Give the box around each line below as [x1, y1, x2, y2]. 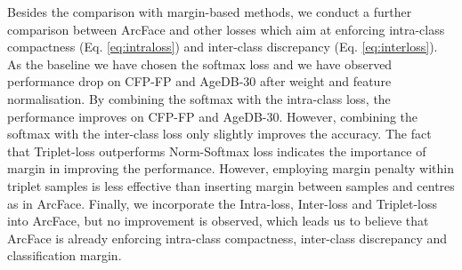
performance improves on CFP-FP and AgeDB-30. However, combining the [7, 107, 418, 125]
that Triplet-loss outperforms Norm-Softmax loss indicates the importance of [7, 141, 426, 160]
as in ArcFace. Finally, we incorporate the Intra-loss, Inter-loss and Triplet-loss [7, 194, 437, 212]
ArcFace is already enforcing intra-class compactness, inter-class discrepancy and [7, 228, 448, 247]
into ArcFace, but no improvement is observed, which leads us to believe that [7, 211, 429, 230]
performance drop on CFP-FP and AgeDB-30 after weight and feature [7, 72, 392, 91]
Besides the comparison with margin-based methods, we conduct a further [7, 3, 412, 20]
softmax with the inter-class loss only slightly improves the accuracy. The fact [7, 124, 432, 143]
